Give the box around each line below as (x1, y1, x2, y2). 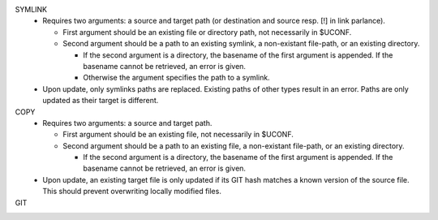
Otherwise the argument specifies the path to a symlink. (83, 73, 271, 83)
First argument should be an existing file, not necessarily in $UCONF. (62, 130, 294, 140)
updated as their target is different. (42, 96, 159, 106)
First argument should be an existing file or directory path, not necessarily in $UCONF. (62, 27, 352, 37)
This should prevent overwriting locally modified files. (42, 187, 222, 196)
